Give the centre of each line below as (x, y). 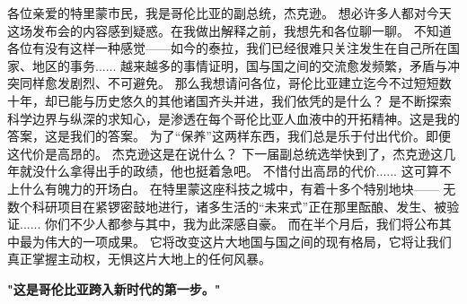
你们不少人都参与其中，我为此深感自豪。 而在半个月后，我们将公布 (242, 224)
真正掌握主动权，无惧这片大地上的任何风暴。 (139, 259)
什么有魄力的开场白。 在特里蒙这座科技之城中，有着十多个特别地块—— (229, 188)
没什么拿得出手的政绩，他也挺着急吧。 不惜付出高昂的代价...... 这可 (229, 171)
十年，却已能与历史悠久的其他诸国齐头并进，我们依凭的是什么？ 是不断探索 (229, 100)
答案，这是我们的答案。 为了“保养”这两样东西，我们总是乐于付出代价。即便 (229, 136)
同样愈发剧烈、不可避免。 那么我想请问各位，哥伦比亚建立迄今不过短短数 (235, 83)
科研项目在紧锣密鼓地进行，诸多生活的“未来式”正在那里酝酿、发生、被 (239, 206)
